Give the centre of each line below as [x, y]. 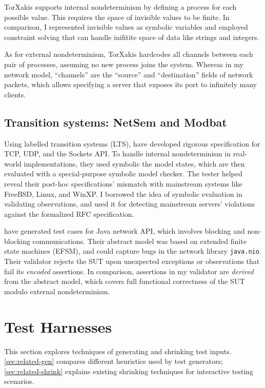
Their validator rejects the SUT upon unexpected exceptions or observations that [132, 261]
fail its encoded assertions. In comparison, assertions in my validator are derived [129, 271]
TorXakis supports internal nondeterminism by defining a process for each [120, 7]
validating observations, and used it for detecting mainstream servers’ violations [130, 204]
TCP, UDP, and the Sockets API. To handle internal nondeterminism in [118, 154]
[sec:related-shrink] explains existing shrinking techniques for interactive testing [129, 371]
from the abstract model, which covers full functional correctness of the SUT [125, 281]
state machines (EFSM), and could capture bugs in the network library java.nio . [133, 251]
